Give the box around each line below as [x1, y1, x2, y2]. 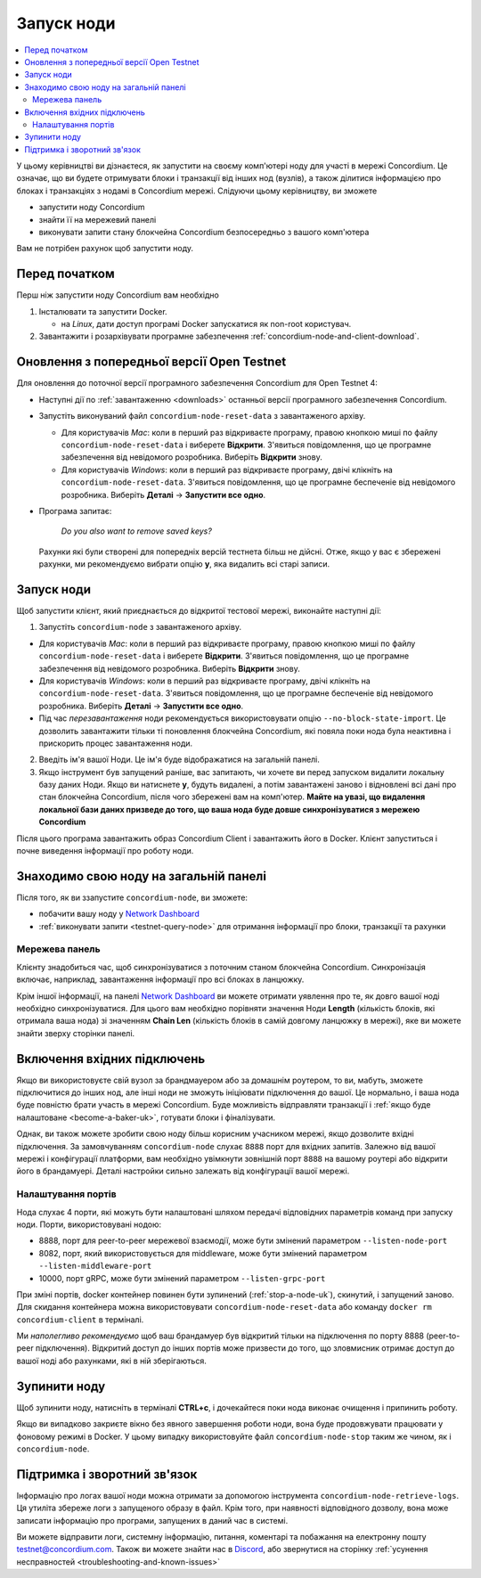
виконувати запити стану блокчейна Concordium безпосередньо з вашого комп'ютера [38, 227, 370, 238]
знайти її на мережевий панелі [38, 214, 157, 225]
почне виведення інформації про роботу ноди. [16, 846, 194, 856]
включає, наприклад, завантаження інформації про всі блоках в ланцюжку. [16, 974, 305, 985]
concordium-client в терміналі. [16, 1314, 144, 1325]
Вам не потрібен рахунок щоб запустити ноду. [16, 243, 194, 254]
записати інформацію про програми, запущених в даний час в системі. [16, 1515, 289, 1525]
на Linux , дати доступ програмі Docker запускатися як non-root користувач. [61, 319, 352, 330]
